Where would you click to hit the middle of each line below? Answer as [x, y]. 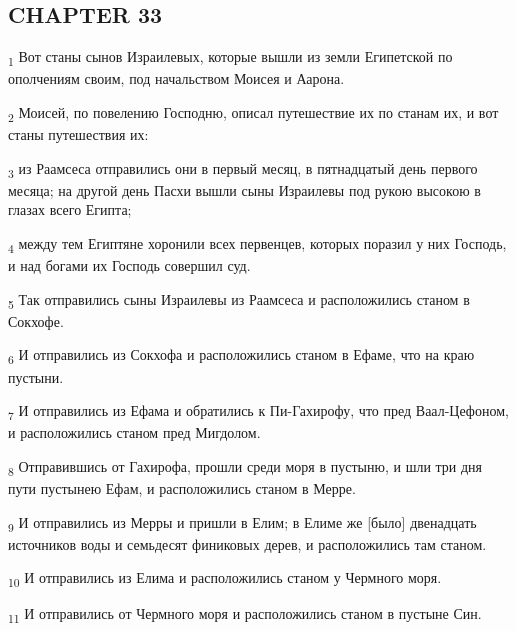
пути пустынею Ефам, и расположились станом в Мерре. [182, 487]
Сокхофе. [36, 320]
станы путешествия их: [78, 134]
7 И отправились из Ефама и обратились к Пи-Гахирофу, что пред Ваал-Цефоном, [258, 411]
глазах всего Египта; [70, 209]
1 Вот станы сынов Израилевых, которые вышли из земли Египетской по [230, 57]
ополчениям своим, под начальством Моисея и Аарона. [176, 78]
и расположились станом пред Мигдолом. [134, 432]
